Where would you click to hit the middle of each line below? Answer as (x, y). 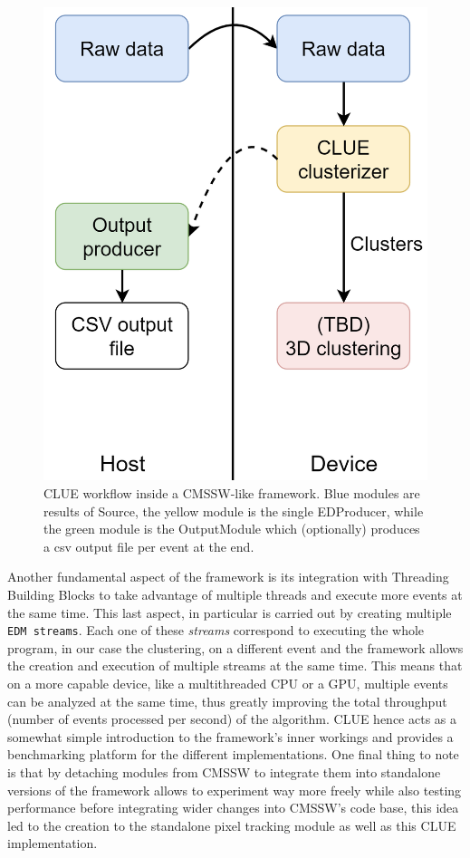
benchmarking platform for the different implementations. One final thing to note (233, 754)
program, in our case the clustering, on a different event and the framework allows (235, 647)
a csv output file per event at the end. (149, 546)
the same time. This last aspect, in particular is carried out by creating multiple (230, 612)
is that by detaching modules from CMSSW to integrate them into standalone (224, 772)
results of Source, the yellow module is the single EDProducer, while (234, 511)
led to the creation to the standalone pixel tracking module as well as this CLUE (232, 825)
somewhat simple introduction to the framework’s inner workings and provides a (230, 736)
